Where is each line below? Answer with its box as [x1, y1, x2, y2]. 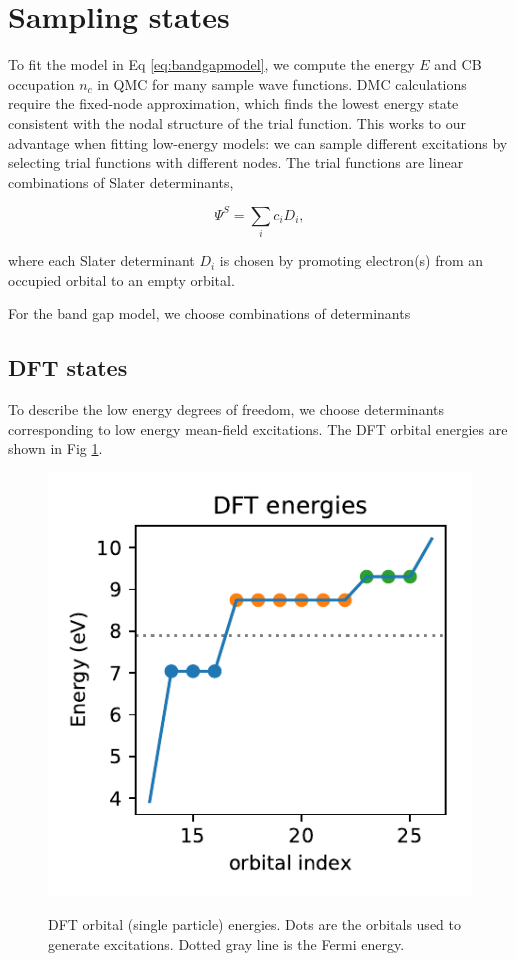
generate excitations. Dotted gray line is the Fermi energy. [48, 934, 405, 955]
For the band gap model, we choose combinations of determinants [8, 303, 411, 324]
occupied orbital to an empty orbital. [8, 269, 235, 290]
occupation [8, 73, 75, 94]
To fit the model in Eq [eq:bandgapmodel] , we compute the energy [8, 54, 415, 75]
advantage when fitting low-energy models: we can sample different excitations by [8, 132, 508, 153]
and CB [434, 54, 482, 75]
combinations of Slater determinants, [8, 171, 234, 192]
